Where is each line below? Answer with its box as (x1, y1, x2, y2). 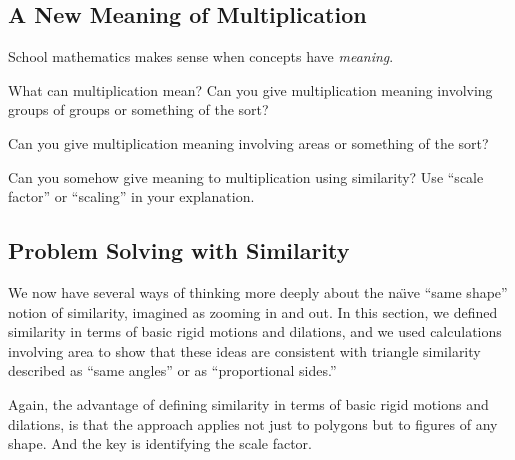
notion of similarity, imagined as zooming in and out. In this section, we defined (8, 301, 498, 322)
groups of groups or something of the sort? (8, 99, 269, 120)
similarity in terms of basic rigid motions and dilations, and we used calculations (8, 321, 502, 342)
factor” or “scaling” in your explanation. (8, 186, 255, 207)
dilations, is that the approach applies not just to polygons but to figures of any (8, 413, 498, 434)
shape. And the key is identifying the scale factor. (8, 433, 312, 454)
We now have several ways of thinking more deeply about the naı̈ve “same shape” (8, 281, 508, 302)
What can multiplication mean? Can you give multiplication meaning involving (8, 79, 493, 100)
